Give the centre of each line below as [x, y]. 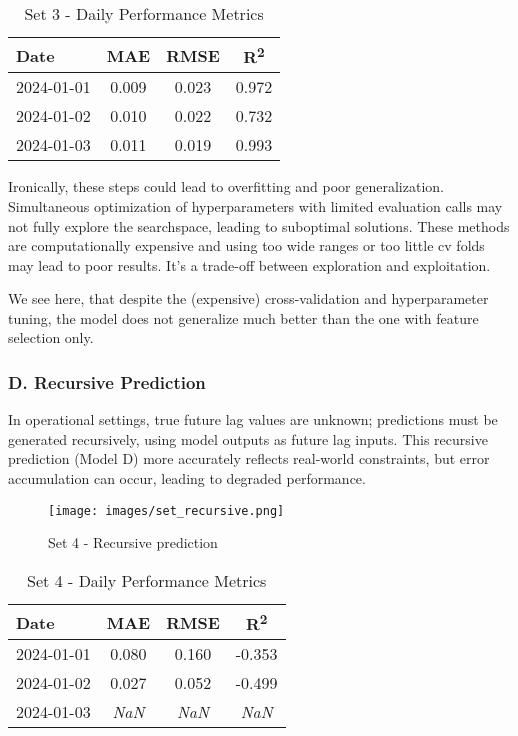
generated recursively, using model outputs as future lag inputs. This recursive [248, 438]
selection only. [51, 337]
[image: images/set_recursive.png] [166, 510]
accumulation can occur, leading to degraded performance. [187, 478]
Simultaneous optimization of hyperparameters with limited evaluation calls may [255, 205]
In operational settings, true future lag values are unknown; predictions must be [253, 419]
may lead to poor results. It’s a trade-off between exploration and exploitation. [249, 264]
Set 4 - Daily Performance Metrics [147, 580]
